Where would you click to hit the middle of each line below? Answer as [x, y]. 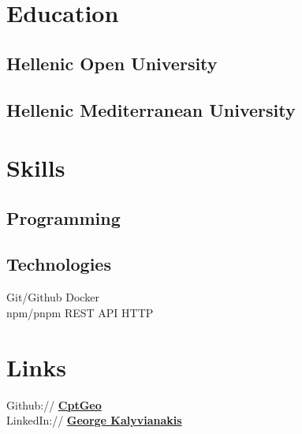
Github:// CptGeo [54, 404]
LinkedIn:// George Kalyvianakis [94, 420]
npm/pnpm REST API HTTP [80, 312]
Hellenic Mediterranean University [151, 109]
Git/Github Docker [53, 297]
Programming [63, 217]
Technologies [59, 264]
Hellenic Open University [112, 63]
